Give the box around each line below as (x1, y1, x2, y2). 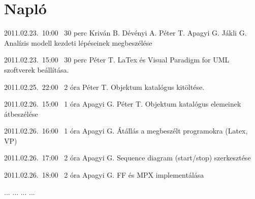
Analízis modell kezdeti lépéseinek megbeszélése (4, 37, 152, 48)
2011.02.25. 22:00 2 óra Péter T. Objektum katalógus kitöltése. (4, 81, 205, 92)
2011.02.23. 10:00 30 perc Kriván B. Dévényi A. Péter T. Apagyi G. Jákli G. (4, 27, 247, 38)
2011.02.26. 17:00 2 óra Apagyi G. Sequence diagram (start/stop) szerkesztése (4, 152, 251, 163)
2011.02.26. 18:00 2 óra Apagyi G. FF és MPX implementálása (4, 170, 204, 180)
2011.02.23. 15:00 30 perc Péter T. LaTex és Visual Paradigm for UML (4, 54, 230, 65)
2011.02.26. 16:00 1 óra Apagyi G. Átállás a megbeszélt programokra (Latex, (4, 125, 248, 136)
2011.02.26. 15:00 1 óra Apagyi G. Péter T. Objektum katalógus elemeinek (4, 98, 241, 109)
